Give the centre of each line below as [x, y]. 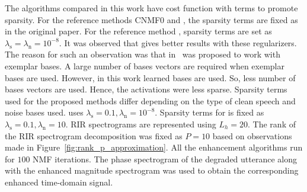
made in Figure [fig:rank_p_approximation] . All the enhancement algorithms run [154, 147]
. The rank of [272, 124]
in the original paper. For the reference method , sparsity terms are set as [138, 31]
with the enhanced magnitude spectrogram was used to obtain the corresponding [152, 170]
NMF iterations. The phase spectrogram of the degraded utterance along [165, 159]
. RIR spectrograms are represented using [141, 124]
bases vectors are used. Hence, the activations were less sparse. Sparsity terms [146, 89]
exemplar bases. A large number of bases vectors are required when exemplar [145, 65]
